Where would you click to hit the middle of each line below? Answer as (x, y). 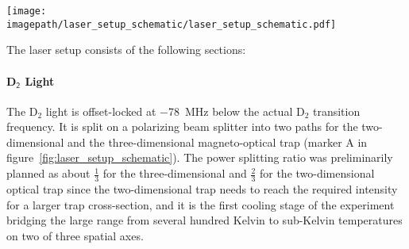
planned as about (48, 173)
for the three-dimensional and (175, 173)
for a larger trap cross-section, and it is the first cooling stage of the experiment (201, 204)
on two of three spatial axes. (75, 235)
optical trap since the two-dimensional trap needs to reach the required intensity (202, 188)
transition (336, 111)
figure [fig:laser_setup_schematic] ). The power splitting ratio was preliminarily (200, 157)
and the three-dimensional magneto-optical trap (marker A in (218, 142)
